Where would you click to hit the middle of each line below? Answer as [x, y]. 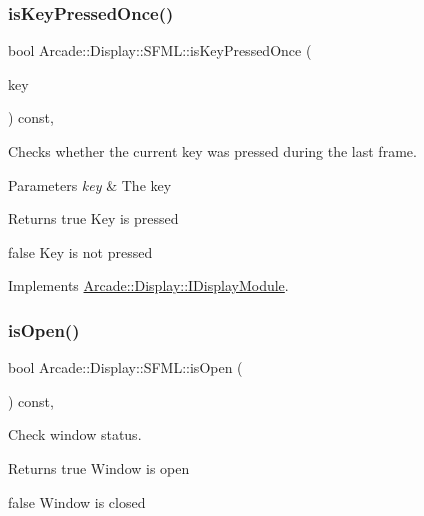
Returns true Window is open [99, 467]
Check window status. [75, 434]
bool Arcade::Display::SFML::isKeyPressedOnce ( [160, 50]
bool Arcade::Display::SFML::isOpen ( [125, 367]
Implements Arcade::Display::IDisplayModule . [148, 285]
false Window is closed [77, 501]
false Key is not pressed [80, 251]
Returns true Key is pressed [93, 218]
